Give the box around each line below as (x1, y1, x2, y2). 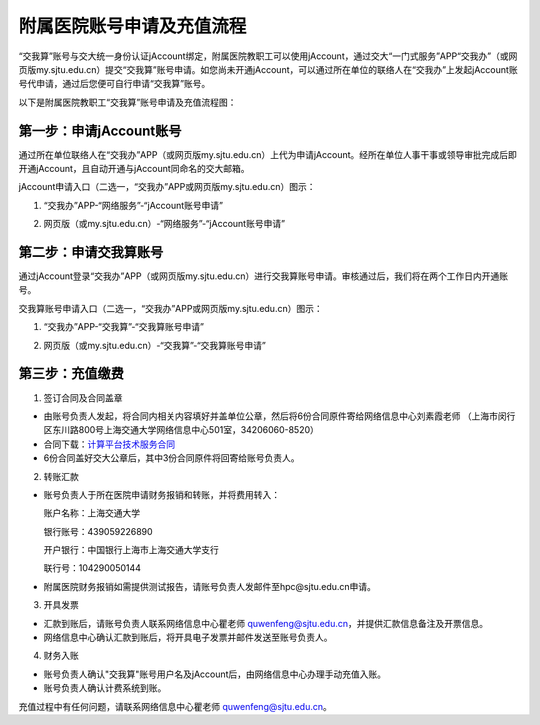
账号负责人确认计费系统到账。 (43, 682, 167, 694)
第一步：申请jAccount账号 (18, 122, 182, 139)
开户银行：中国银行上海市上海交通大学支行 (43, 544, 219, 556)
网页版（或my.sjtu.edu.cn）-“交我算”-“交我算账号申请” (43, 339, 267, 351)
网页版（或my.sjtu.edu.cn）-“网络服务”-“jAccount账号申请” (43, 218, 285, 230)
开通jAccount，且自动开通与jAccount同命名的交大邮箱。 (18, 163, 250, 175)
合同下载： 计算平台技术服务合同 (43, 438, 175, 450)
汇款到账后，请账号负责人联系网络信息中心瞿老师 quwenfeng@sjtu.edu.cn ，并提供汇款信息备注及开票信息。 (43, 617, 489, 629)
